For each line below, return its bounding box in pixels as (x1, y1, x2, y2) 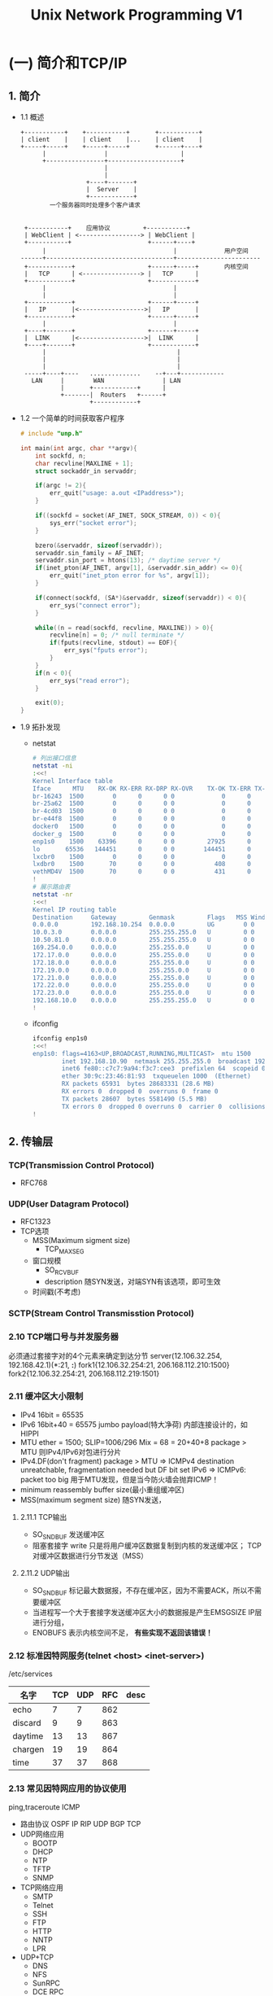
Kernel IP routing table (32, 905, 117, 913)
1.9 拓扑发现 (19, 722, 61, 732)
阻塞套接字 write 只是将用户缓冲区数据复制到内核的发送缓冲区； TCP (32, 1541, 262, 1551)
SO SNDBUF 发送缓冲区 (32, 1529, 106, 1541)
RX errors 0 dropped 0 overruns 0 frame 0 (61, 1088, 219, 1096)
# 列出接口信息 (32, 755, 77, 763)
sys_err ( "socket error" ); (50, 519, 137, 527)
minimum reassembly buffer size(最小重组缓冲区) (19, 1484, 185, 1495)
